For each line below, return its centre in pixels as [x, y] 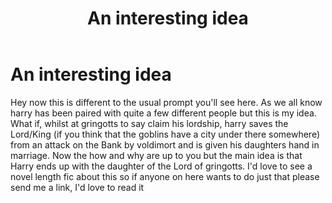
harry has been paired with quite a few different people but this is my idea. [163, 113]
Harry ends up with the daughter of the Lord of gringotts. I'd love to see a [161, 166]
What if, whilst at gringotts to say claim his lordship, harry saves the [149, 123]
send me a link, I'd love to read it [77, 187]
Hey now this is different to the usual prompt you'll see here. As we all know [166, 102]
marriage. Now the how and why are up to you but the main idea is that [156, 155]
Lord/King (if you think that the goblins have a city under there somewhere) [165, 134]
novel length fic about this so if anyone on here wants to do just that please [165, 176]
